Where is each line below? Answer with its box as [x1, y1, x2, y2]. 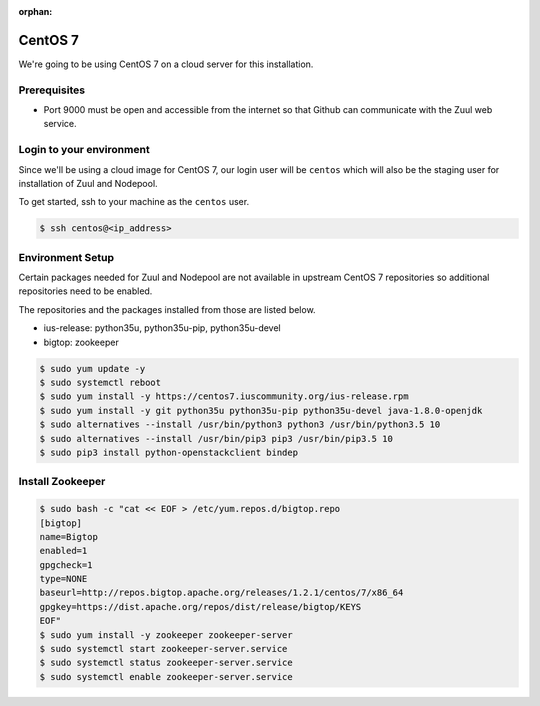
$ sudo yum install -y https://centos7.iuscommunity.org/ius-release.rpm [39, 391, 409, 402]
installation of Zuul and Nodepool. [18, 177, 159, 189]
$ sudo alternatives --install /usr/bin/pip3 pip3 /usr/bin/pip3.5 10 [39, 433, 394, 444]
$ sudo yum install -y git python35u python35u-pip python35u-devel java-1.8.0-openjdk [39, 405, 483, 416]
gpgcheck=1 [39, 559, 93, 570]
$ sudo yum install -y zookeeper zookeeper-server [39, 629, 294, 640]
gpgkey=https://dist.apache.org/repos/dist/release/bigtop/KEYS [39, 601, 362, 612]
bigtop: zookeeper [43, 336, 119, 348]
